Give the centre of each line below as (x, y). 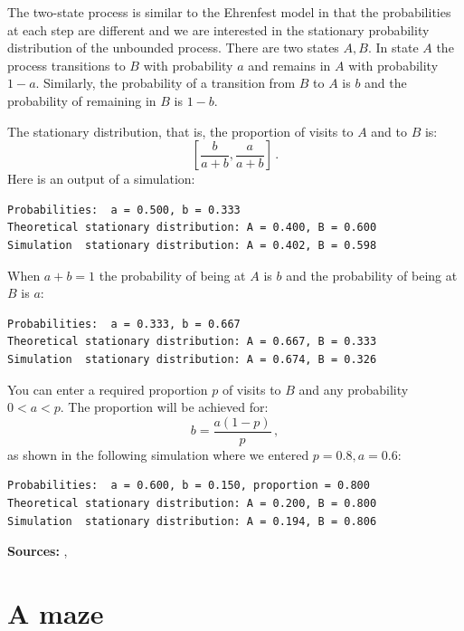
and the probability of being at (372, 275)
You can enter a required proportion (108, 389)
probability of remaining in (82, 100)
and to (389, 131)
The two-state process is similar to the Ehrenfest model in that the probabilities (229, 12)
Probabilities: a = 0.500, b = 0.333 (124, 210)
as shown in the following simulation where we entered (158, 454)
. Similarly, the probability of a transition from (166, 83)
